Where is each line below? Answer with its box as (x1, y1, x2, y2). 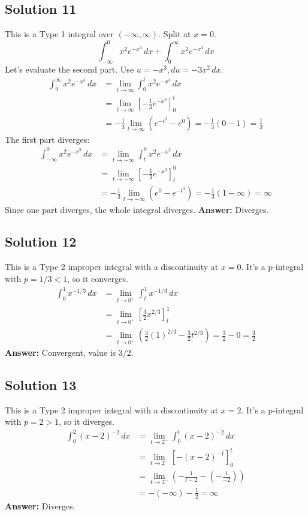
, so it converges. (67, 272, 128, 284)
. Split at (158, 28, 191, 40)
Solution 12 (5, 232, 77, 251)
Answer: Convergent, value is (5, 346, 116, 358)
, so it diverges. (59, 415, 115, 428)
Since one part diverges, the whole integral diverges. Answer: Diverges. (5, 203, 269, 215)
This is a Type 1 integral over (5, 28, 114, 40)
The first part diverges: (5, 133, 90, 145)
